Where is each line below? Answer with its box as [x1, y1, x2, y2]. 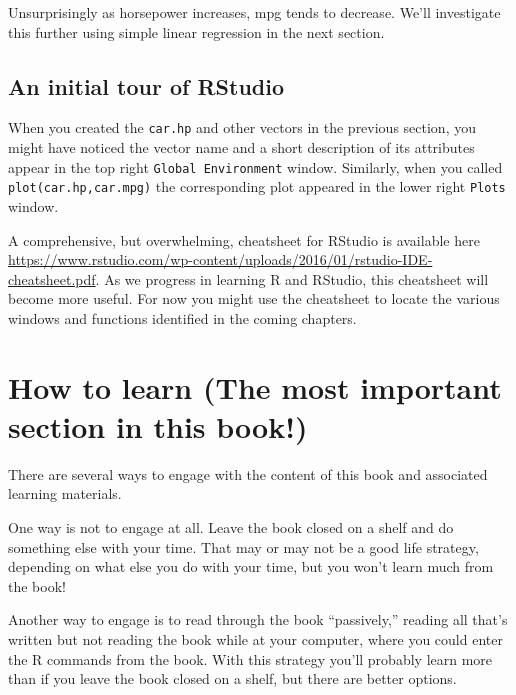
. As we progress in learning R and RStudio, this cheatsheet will [95, 268, 489, 289]
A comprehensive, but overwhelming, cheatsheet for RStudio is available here [8, 229, 480, 250]
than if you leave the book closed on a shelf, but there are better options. [8, 668, 457, 689]
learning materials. [8, 483, 122, 504]
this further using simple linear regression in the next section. [8, 21, 385, 42]
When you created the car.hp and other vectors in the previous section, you [8, 117, 476, 138]
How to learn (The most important [8, 366, 502, 407]
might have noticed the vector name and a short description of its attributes [8, 137, 475, 158]
